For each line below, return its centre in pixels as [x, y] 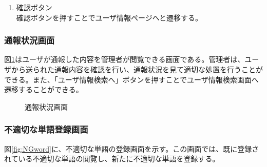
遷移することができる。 [44, 89]
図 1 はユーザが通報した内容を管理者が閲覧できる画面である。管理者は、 [125, 59]
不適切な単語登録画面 [46, 129]
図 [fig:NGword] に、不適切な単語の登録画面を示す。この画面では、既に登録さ [132, 148]
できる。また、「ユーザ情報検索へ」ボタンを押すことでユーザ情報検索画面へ [131, 79]
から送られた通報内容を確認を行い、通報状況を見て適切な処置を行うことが [137, 69]
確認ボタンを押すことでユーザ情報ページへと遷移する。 [109, 17]
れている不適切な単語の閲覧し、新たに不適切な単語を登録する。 [112, 159]
